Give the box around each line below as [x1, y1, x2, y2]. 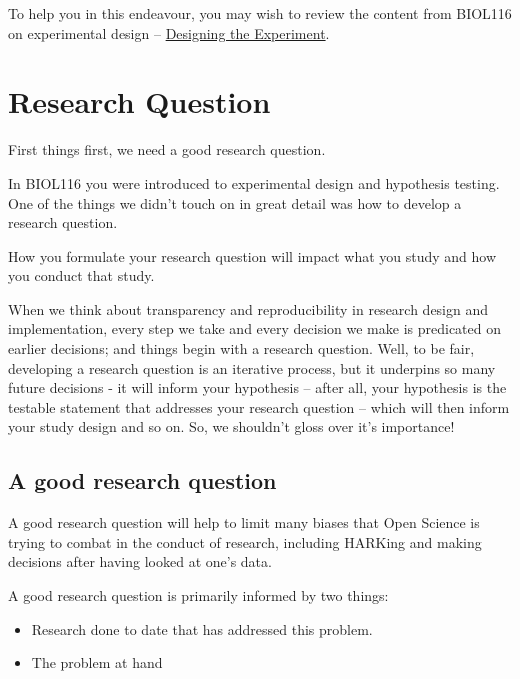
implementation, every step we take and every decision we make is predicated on [8, 318, 501, 339]
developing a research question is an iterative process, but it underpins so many [8, 357, 496, 378]
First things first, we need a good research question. [8, 139, 326, 160]
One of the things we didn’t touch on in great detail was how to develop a [8, 192, 462, 213]
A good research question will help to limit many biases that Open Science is [8, 512, 480, 533]
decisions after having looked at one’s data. [8, 551, 272, 572]
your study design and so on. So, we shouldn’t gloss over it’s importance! [8, 416, 455, 437]
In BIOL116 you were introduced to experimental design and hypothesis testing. [8, 172, 500, 193]
